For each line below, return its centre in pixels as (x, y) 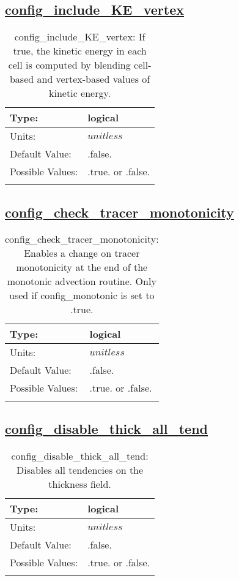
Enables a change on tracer (82, 253)
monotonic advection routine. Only (82, 281)
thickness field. (80, 484)
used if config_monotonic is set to (82, 295)
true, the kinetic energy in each (80, 51)
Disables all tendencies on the (80, 469)
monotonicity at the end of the (82, 267)
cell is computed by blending (69, 65)
